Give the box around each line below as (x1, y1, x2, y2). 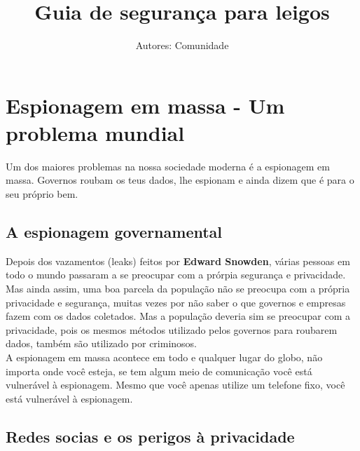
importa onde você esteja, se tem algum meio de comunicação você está (6, 363, 312, 378)
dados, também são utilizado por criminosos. (6, 336, 197, 351)
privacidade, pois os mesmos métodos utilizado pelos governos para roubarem (6, 322, 338, 337)
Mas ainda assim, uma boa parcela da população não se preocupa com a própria (6, 281, 350, 296)
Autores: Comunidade (135, 38, 229, 53)
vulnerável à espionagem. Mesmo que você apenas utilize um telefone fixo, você (6, 377, 345, 392)
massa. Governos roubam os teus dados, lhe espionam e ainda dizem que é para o (6, 173, 354, 187)
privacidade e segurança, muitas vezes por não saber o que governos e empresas (6, 295, 346, 309)
